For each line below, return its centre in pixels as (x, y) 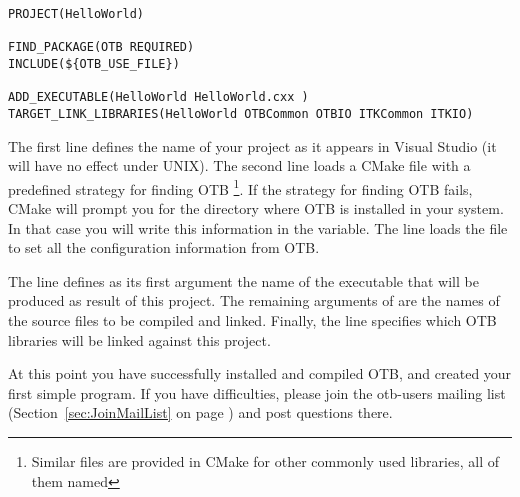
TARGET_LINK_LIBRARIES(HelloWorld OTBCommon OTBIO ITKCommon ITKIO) (241, 113)
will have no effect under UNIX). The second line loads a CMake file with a (239, 165)
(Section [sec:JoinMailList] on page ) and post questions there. (200, 412)
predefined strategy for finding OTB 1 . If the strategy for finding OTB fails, (240, 187)
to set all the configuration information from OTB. (164, 247)
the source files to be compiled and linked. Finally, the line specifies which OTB (252, 320)
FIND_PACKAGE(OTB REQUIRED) (101, 47)
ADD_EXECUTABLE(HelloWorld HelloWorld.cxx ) (158, 97)
